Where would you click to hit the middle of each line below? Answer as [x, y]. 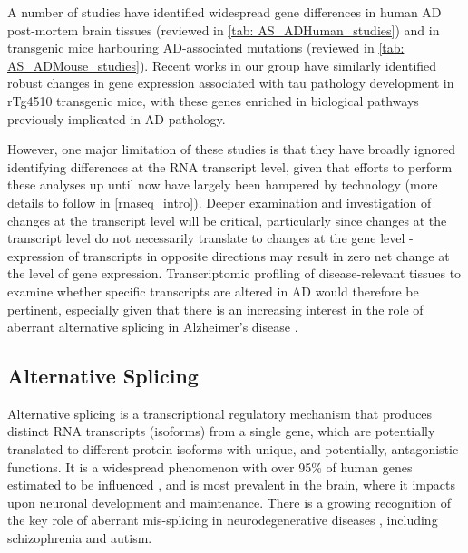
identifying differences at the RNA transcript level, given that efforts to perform [230, 166]
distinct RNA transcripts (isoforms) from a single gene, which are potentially [221, 431]
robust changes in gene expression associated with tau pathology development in [231, 83]
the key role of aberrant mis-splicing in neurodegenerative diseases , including [223, 520]
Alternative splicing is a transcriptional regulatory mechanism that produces [220, 413]
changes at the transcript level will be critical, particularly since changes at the [227, 220]
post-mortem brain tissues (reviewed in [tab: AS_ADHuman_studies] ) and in [224, 29]
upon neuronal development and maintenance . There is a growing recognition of [229, 502]
